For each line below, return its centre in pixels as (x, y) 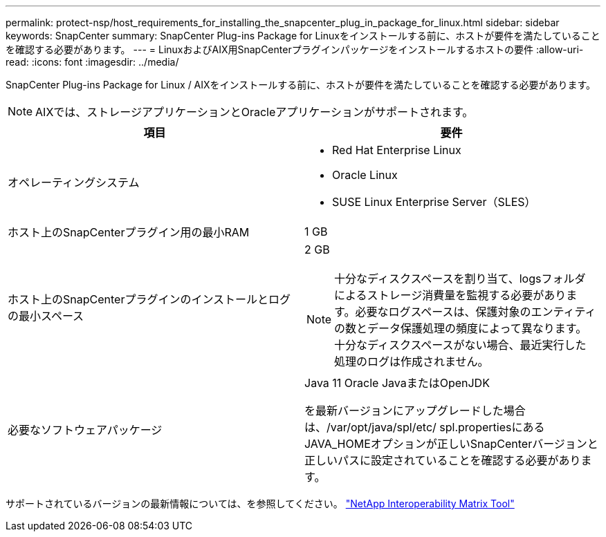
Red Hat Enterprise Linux (397, 150)
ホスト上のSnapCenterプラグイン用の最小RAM (129, 232)
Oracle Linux (365, 175)
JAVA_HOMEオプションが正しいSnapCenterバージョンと (451, 444)
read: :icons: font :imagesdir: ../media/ (92, 62)
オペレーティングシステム (74, 182)
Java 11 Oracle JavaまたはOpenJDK (397, 383)
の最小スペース (46, 316)
